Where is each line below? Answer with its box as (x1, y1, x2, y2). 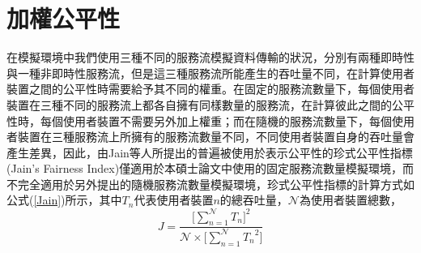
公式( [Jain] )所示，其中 (6, 191, 122, 208)
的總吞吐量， (219, 191, 288, 208)
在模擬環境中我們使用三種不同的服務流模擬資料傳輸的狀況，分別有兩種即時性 (6, 49, 415, 66)
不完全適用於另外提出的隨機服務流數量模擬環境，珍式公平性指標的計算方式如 (6, 175, 415, 192)
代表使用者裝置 (134, 191, 214, 208)
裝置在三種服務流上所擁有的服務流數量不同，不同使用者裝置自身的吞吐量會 (17, 128, 415, 145)
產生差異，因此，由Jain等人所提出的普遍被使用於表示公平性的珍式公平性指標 (6, 144, 413, 161)
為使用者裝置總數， (299, 191, 402, 208)
